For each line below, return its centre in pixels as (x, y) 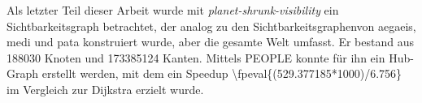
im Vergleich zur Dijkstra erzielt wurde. (105, 89)
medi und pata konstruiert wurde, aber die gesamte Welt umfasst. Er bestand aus (210, 42)
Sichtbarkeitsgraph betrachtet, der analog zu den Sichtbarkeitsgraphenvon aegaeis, (211, 26)
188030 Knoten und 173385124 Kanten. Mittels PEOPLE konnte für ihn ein (196, 57)
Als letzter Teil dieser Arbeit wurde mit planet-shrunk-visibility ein (173, 10)
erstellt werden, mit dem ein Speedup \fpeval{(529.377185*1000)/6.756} (222, 73)
